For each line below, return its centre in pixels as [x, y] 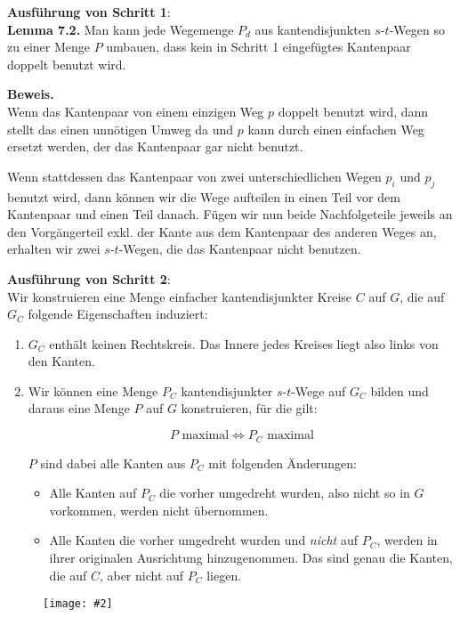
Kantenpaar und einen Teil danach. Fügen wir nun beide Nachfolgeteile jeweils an [230, 214]
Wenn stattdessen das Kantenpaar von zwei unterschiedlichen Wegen [194, 176]
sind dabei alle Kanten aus [113, 463]
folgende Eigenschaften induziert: [118, 314]
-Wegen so [417, 29]
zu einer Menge [48, 47]
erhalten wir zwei [54, 249]
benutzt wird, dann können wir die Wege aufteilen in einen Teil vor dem [204, 196]
